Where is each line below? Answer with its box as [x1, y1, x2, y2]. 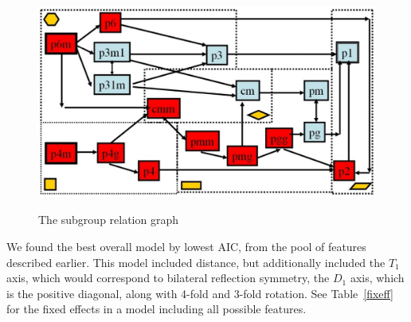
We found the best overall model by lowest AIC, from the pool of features [6, 238, 366, 254]
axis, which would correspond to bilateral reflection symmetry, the [6, 269, 330, 286]
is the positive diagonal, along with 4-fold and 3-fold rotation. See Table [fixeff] [6, 285, 393, 301]
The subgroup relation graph [38, 211, 179, 228]
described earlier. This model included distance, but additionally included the [6, 253, 386, 270]
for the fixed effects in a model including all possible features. [6, 300, 307, 317]
